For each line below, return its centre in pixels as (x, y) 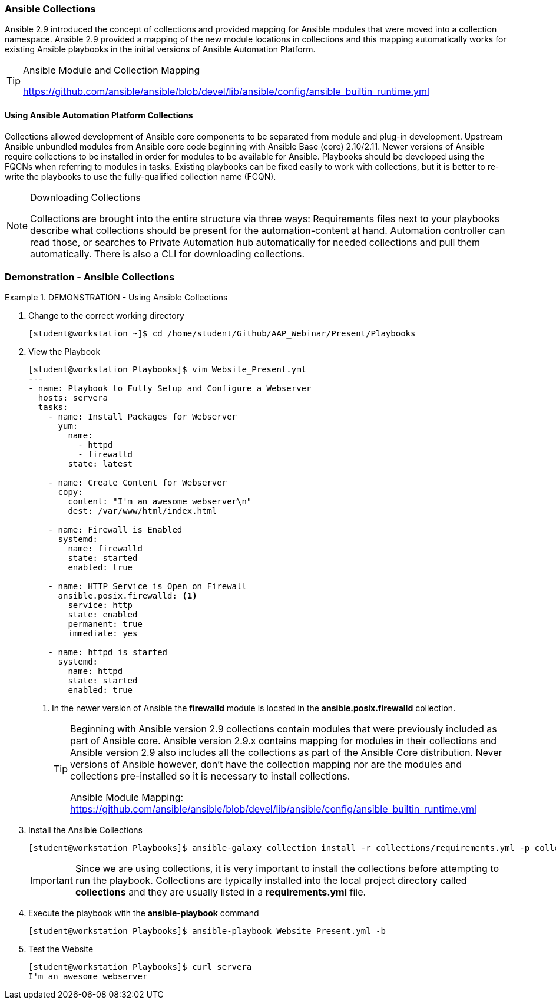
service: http (100, 605)
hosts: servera (73, 398)
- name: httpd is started (108, 653)
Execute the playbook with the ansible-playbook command (144, 913)
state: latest (100, 464)
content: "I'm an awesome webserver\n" (160, 502)
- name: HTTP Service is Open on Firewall (147, 587)
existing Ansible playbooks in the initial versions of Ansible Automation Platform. (160, 49)
